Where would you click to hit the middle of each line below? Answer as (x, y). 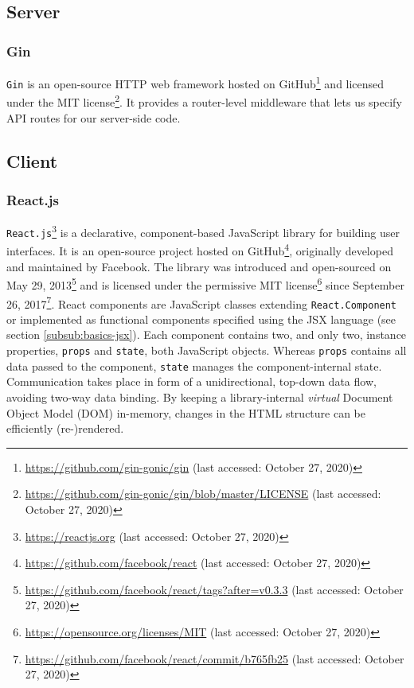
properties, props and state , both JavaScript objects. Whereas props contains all (207, 350)
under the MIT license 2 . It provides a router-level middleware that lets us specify (204, 101)
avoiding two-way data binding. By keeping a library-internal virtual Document (200, 396)
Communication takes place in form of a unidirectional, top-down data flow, (191, 381)
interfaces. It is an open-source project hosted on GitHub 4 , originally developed (200, 250)
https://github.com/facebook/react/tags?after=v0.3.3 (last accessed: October (214, 589)
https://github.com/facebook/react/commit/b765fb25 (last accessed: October (215, 658)
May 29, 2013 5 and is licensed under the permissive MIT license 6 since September (205, 284)
